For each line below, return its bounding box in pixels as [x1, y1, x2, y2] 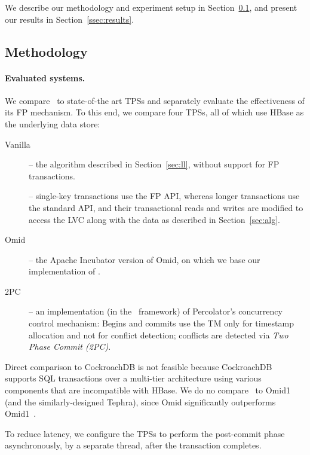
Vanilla [5, 138, 30, 150]
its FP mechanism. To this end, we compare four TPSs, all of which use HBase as [5, 106, 304, 118]
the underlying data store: [5, 117, 100, 130]
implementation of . [29, 265, 100, 277]
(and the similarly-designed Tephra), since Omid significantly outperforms [5, 395, 276, 408]
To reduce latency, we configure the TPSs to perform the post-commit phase [5, 427, 285, 439]
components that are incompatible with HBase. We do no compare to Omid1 [5, 384, 290, 396]
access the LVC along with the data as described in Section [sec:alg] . [29, 213, 280, 225]
